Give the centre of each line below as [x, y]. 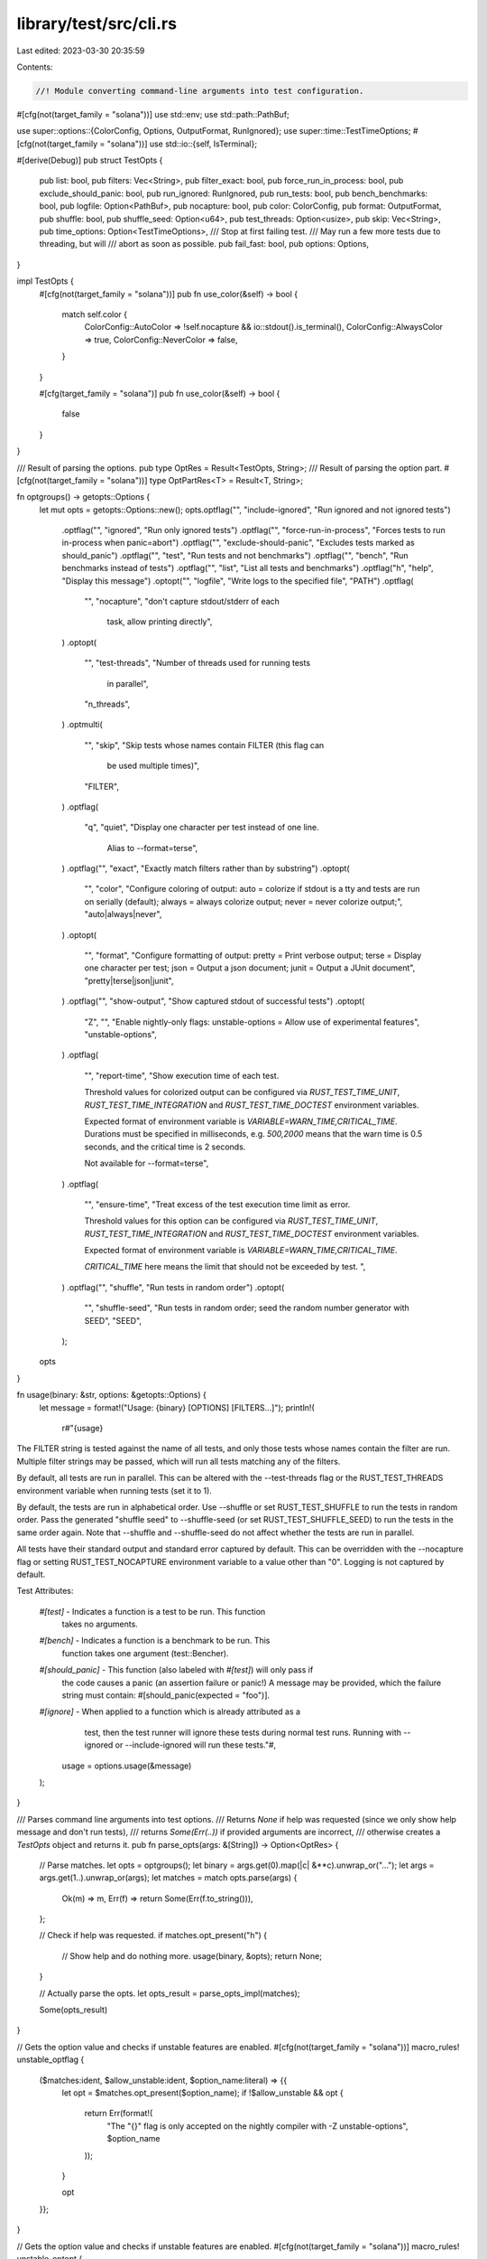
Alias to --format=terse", [152, 848]
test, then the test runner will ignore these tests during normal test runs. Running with [243, 1732]
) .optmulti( [82, 725]
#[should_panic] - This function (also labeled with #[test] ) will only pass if [176, 1670]
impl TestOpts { [45, 281]
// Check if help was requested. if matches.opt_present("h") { [153, 1936]
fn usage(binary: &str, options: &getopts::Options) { [111, 1395]
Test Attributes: [45, 1591]
